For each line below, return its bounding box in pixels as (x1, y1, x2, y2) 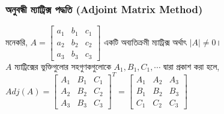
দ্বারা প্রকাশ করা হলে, (163, 60, 220, 72)
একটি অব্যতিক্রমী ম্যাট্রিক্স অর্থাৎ (104, 35, 187, 48)
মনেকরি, (5, 35, 28, 48)
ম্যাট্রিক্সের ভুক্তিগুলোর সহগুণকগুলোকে (14, 60, 111, 72)
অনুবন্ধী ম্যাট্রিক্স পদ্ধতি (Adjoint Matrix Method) (5, 1, 203, 16)
